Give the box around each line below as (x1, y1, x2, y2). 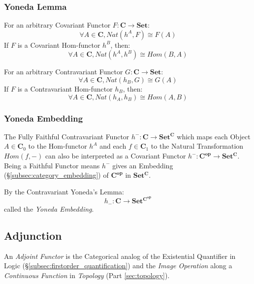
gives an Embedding (112, 160, 173, 170)
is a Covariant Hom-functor (17, 39, 100, 50)
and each (99, 141, 127, 151)
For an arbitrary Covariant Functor (4, 20, 111, 30)
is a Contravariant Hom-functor (17, 84, 113, 94)
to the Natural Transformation (151, 141, 244, 151)
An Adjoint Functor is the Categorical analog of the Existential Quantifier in (4, 251, 236, 261)
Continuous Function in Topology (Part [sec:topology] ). (4, 270, 170, 280)
